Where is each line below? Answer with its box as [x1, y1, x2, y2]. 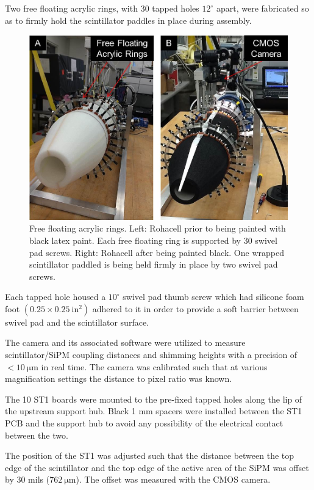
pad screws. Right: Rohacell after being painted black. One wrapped [29, 246, 284, 258]
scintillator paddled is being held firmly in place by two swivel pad [29, 258, 278, 271]
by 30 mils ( [5, 473, 50, 486]
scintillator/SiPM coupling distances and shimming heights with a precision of [5, 348, 298, 361]
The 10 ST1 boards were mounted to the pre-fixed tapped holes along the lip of [5, 392, 302, 405]
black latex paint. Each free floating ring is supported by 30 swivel [29, 233, 277, 246]
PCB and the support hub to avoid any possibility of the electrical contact [5, 417, 284, 430]
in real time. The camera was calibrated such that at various [41, 360, 268, 373]
